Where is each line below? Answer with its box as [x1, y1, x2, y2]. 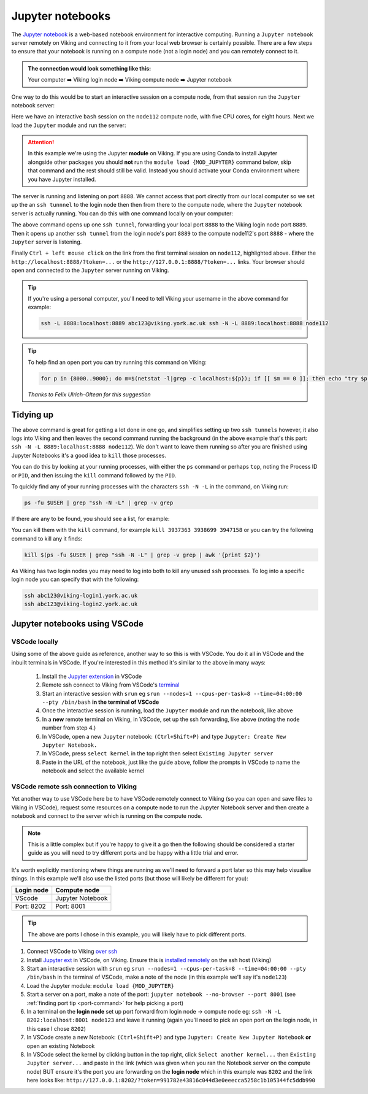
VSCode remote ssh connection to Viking [11, 782, 137, 791]
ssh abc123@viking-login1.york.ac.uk [24, 592, 138, 599]
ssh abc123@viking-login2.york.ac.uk [24, 601, 138, 607]
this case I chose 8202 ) [26, 1025, 86, 1032]
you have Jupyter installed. [28, 175, 96, 183]
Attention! [28, 139, 55, 146]
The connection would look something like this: [28, 64, 151, 72]
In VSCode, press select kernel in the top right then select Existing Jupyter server [42, 750, 274, 757]
